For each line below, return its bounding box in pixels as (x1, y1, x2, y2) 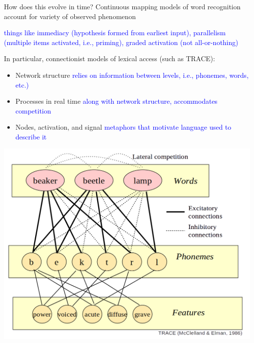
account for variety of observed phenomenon (4, 11, 136, 21)
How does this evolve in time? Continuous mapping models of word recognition (4, 1, 241, 11)
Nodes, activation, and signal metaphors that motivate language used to (15, 122, 232, 132)
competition (15, 105, 51, 115)
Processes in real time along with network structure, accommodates (15, 96, 218, 106)
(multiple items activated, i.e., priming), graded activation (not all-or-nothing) (4, 37, 238, 47)
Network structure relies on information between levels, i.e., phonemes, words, (15, 69, 249, 80)
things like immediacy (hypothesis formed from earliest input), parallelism (4, 27, 226, 38)
